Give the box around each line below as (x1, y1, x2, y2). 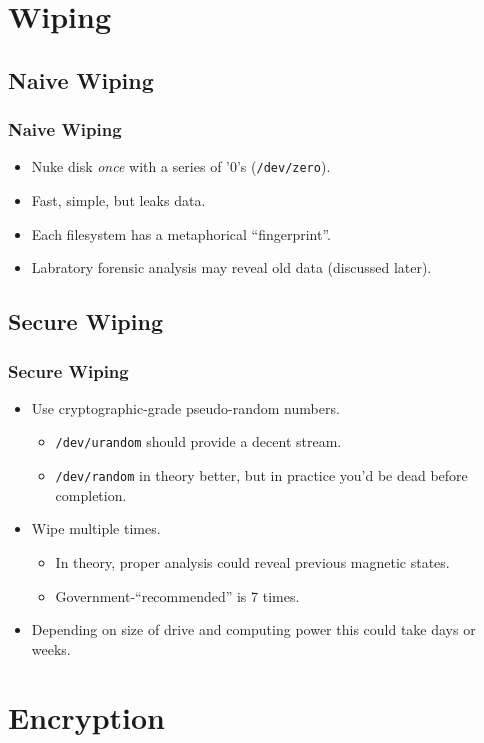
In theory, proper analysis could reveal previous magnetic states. (55, 551, 450, 572)
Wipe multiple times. (31, 518, 161, 539)
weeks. (31, 638, 71, 659)
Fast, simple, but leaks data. (31, 190, 206, 211)
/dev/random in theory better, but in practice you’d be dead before (55, 465, 468, 486)
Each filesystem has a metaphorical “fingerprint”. (31, 223, 332, 244)
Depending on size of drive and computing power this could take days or (31, 619, 476, 640)
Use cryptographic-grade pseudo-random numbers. (31, 397, 340, 418)
